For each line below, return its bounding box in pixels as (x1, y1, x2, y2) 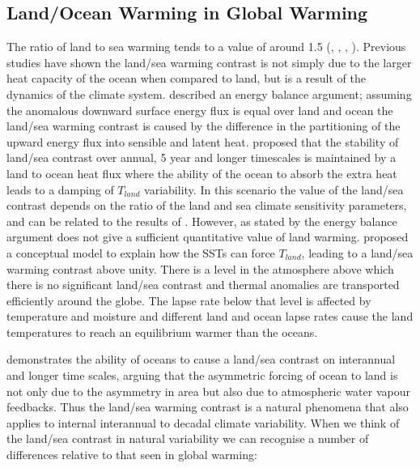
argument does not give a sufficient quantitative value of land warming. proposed (6, 228, 409, 245)
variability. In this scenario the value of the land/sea (144, 181, 404, 198)
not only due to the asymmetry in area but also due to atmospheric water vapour (6, 382, 410, 399)
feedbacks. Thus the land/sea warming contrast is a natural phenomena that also (6, 398, 409, 415)
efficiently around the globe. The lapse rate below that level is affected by (6, 291, 371, 308)
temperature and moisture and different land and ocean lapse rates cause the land (6, 308, 414, 325)
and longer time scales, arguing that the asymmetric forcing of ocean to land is (6, 367, 398, 384)
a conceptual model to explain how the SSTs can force (6, 244, 275, 261)
